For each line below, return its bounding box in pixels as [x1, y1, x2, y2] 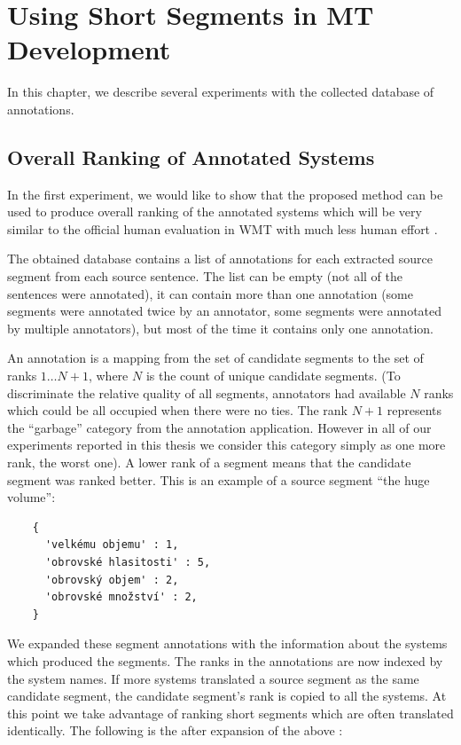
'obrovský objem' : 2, [44, 573, 179, 586]
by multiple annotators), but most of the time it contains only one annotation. [7, 318, 434, 337]
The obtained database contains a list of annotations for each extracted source [7, 249, 433, 268]
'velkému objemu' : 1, [44, 538, 179, 552]
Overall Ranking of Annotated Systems [7, 143, 375, 170]
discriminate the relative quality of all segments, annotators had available [7, 383, 406, 402]
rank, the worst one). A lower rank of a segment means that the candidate [7, 453, 411, 472]
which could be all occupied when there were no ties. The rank [7, 401, 348, 420]
